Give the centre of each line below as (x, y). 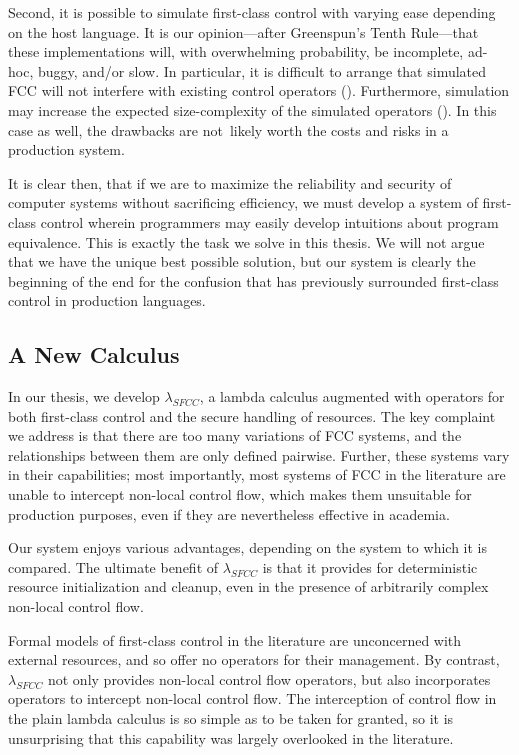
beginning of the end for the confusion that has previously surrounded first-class (253, 280)
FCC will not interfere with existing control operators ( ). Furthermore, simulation (259, 90)
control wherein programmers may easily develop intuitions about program (269, 221)
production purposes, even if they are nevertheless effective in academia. (229, 513)
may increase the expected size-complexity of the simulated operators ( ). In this (252, 109)
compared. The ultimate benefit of (113, 566)
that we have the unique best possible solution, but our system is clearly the (242, 261)
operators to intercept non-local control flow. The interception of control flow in (252, 698)
